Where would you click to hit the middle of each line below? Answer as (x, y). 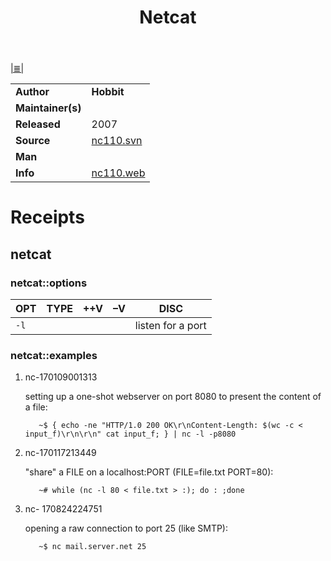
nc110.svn (117, 141)
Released (38, 124)
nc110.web (118, 173)
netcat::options (49, 283)
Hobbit (108, 92)
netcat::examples (54, 355)
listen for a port (170, 326)
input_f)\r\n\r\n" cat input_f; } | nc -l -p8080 (130, 434)
